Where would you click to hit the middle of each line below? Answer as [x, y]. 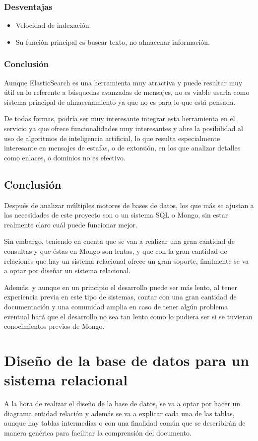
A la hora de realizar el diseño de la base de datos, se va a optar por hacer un [122, 404]
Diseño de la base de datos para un [127, 360]
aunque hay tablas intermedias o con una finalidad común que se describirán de [125, 423]
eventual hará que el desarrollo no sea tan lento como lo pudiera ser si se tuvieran [128, 316]
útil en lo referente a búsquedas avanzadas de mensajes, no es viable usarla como [127, 92]
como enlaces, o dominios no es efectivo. [65, 157]
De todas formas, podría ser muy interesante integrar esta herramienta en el [120, 118]
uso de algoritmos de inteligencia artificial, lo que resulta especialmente [112, 138]
